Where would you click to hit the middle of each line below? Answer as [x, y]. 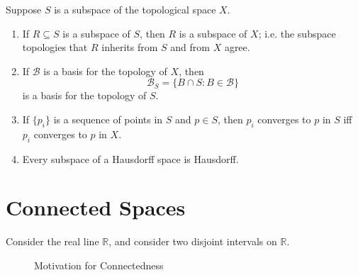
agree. [237, 47]
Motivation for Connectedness [99, 265]
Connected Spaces [96, 207]
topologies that [55, 47]
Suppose [24, 9]
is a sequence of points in [108, 119]
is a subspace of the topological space [135, 9]
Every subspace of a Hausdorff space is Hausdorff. [130, 158]
